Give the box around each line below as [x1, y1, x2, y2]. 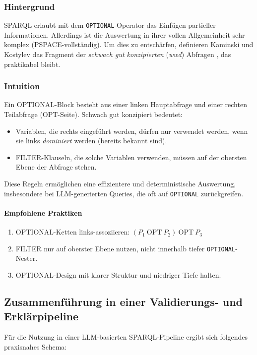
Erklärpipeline [4, 308, 79, 324]
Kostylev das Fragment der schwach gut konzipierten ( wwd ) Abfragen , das [4, 49, 231, 59]
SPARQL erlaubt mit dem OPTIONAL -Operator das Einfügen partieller [4, 20, 216, 30]
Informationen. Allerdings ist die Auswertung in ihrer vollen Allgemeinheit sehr [4, 29, 245, 40]
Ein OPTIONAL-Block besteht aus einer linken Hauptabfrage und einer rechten [4, 99, 247, 110]
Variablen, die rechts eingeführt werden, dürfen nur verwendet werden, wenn [15, 125, 248, 136]
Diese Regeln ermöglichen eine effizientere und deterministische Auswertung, [4, 178, 236, 189]
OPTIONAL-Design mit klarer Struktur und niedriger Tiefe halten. [15, 269, 221, 280]
